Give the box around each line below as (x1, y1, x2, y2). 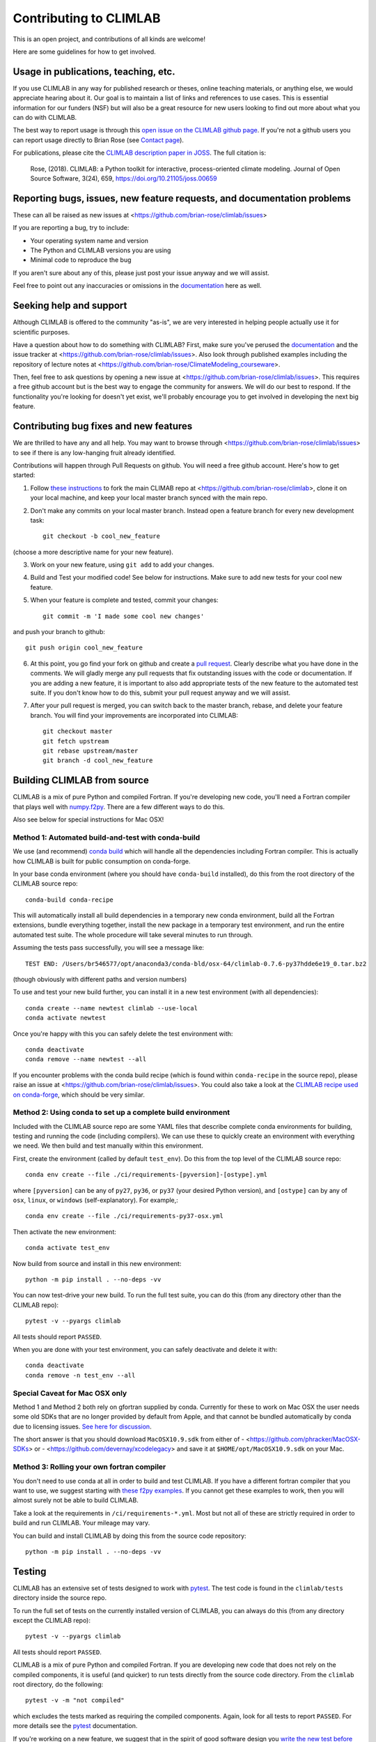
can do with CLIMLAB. (13, 114, 77, 122)
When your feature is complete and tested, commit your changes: (30, 596, 219, 604)
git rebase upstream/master (42, 746, 139, 755)
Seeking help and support (13, 300, 127, 311)
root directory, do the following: (13, 1680, 104, 1688)
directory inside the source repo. (13, 1594, 107, 1602)
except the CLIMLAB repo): (13, 1617, 91, 1624)
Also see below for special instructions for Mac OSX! (13, 815, 164, 824)
